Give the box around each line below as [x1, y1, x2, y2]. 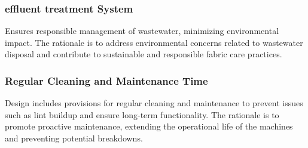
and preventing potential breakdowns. [5, 132, 143, 144]
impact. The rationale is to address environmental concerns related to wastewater [5, 36, 303, 48]
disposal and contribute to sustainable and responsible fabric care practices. [5, 48, 282, 60]
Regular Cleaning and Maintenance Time [5, 73, 208, 88]
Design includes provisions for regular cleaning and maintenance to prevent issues [5, 97, 303, 109]
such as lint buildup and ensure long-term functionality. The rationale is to [5, 108, 279, 121]
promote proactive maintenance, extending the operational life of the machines [5, 120, 293, 132]
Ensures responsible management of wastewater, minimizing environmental [5, 24, 279, 37]
